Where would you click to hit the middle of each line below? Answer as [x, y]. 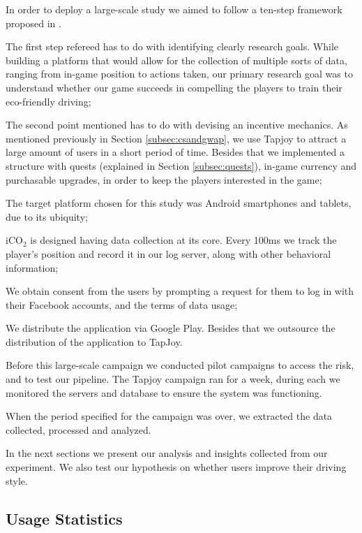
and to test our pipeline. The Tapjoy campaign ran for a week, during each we [173, 379]
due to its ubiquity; [47, 216]
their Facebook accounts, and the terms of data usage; [122, 304]
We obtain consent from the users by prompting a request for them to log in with [180, 291]
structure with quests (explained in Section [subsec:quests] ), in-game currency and [181, 165]
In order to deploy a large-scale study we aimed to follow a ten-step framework [174, 9]
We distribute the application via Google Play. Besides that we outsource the [171, 328]
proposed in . [33, 23]
